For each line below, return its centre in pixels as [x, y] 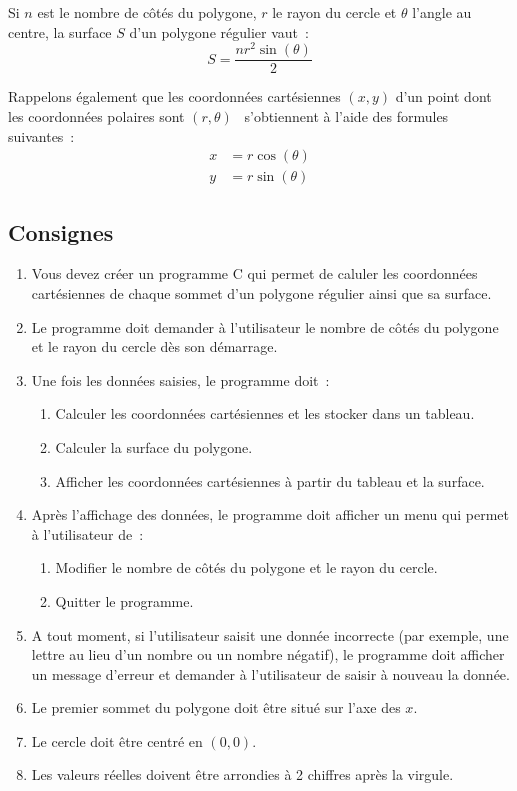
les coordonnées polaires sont [96, 115]
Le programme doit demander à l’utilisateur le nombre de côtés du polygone [265, 326]
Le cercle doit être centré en [117, 740]
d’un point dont [443, 96]
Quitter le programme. [124, 600]
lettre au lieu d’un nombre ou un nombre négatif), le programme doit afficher [268, 654]
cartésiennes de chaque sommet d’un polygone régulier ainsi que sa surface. [261, 292]
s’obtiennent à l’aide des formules [346, 115]
